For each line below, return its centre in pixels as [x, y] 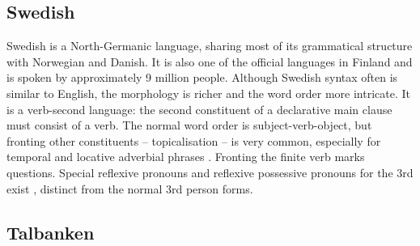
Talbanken [51, 232]
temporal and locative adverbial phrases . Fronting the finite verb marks [186, 157]
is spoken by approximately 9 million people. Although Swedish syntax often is [202, 77]
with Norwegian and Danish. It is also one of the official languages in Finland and [210, 61]
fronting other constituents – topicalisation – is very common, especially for [194, 140]
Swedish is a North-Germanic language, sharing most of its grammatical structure [210, 46]
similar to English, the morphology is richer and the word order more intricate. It [208, 93]
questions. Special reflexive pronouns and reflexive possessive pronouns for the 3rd [210, 172]
